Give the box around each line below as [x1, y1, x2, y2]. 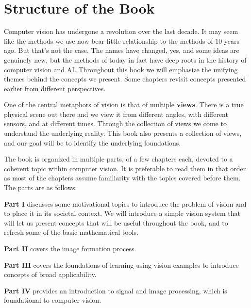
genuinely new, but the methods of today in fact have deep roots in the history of [4, 54, 247, 65]
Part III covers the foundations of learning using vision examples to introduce [4, 259, 239, 270]
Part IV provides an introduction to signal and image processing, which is [4, 285, 227, 295]
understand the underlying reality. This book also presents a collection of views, [4, 128, 242, 138]
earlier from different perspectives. [4, 83, 106, 93]
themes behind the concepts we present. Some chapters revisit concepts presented [4, 74, 246, 84]
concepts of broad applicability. [4, 269, 97, 279]
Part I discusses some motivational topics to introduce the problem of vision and [4, 198, 247, 209]
